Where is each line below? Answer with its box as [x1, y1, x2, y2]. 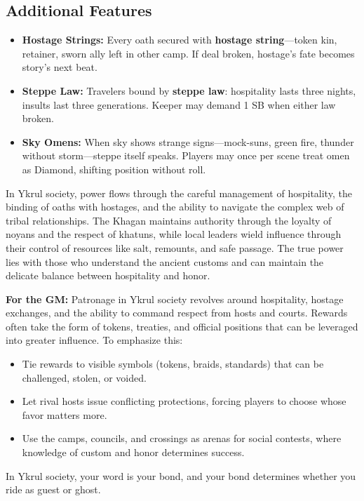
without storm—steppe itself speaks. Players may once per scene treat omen [22, 148, 350, 163]
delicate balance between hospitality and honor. [6, 268, 210, 283]
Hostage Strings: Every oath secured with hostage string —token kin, [22, 32, 337, 47]
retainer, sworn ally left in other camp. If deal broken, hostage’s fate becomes [22, 46, 355, 60]
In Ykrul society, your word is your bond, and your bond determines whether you [6, 468, 356, 483]
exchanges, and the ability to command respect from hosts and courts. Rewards [6, 305, 348, 320]
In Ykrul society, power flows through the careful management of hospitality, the [6, 185, 352, 200]
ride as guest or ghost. [6, 482, 101, 497]
